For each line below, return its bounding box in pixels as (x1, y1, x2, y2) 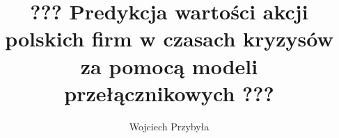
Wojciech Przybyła (129, 119, 210, 133)
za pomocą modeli (80, 51, 258, 80)
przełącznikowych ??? (64, 78, 274, 107)
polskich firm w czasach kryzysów (5, 24, 333, 53)
